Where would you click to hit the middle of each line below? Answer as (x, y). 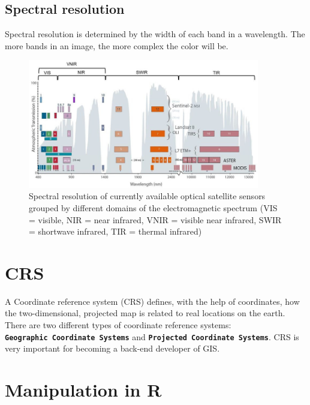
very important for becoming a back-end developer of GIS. (112, 348)
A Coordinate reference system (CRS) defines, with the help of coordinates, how (152, 301)
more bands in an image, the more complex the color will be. (117, 45)
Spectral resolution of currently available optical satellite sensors (147, 196)
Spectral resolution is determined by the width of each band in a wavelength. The (155, 34)
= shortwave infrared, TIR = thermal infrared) (115, 231)
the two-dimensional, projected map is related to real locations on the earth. (145, 313)
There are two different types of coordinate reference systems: (118, 325)
